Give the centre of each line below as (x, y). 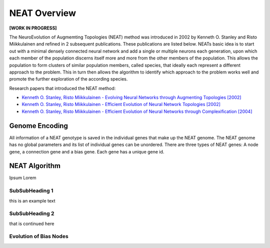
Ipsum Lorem (23, 178)
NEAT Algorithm (35, 166)
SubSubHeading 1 (31, 191)
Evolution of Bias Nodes (39, 236)
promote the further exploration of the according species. (68, 79)
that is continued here (32, 223)
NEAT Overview (42, 13)
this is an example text (32, 200)
